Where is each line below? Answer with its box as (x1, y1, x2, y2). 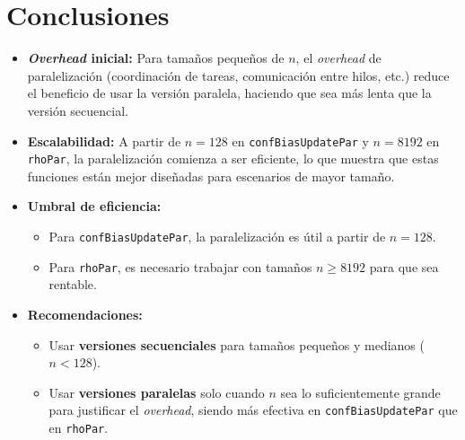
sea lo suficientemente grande (280, 383, 441, 401)
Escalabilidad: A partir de (27, 131, 181, 150)
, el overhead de (295, 48, 382, 67)
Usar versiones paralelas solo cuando (48, 383, 265, 401)
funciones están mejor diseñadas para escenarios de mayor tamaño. (27, 166, 395, 185)
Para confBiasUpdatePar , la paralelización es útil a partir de (48, 227, 386, 245)
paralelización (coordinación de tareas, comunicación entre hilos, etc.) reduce (27, 66, 450, 84)
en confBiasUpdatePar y (232, 131, 369, 150)
